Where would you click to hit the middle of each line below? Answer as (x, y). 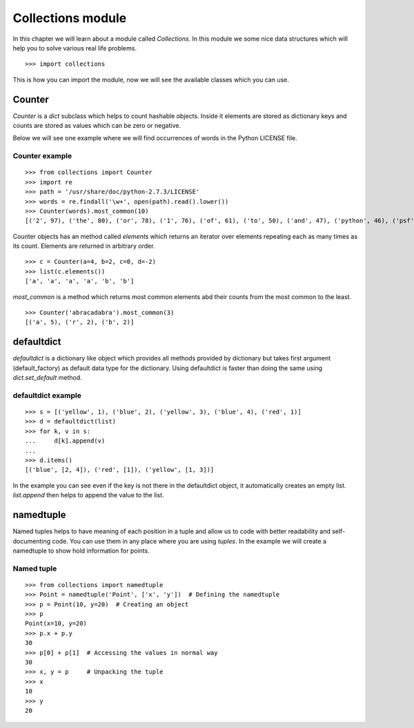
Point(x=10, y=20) (56, 624)
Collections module (70, 18)
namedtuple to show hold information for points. (81, 550)
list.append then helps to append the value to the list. (88, 495)
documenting (32, 541)
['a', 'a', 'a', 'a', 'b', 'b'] (80, 281)
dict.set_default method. (47, 378)
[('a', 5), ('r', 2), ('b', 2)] (80, 322)
